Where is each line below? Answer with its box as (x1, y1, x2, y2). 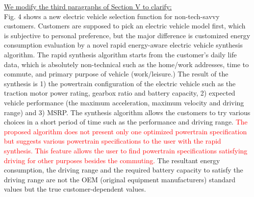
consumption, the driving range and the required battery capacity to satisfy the (4, 165, 243, 175)
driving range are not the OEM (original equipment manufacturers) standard (4, 174, 236, 184)
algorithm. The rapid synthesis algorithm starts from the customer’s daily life (4, 49, 237, 59)
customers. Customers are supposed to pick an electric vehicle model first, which (4, 21, 246, 31)
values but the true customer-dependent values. (4, 184, 146, 194)
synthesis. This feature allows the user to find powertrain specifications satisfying (4, 145, 248, 155)
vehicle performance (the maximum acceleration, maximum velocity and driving (4, 97, 244, 107)
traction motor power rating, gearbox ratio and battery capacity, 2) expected (4, 88, 235, 98)
